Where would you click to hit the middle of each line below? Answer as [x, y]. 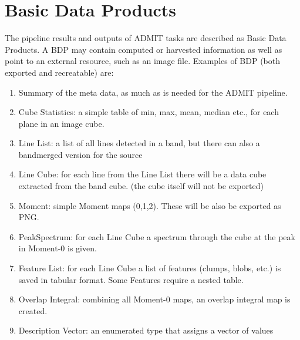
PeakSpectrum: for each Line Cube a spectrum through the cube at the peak [157, 236]
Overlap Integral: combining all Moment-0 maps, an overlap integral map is [154, 299]
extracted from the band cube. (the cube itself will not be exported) [141, 186]
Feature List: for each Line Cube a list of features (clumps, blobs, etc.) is [150, 268]
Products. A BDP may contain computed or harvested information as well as [144, 49]
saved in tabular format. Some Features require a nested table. [131, 279]
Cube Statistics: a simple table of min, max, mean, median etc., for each [149, 112]
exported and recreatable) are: [59, 72]
